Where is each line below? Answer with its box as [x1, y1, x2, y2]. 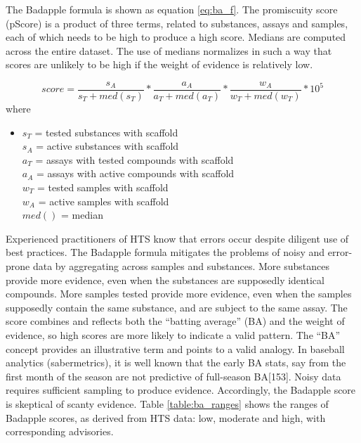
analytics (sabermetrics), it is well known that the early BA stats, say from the [6, 355, 346, 370]
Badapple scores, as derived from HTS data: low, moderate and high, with [6, 410, 326, 425]
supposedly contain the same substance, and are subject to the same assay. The [6, 300, 348, 314]
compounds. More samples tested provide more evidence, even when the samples [6, 286, 352, 301]
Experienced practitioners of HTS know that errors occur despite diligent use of [6, 231, 349, 245]
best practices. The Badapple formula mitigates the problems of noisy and [6, 245, 325, 259]
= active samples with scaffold [38, 193, 169, 208]
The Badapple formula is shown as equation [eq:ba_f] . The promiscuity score [6, 2, 338, 16]
